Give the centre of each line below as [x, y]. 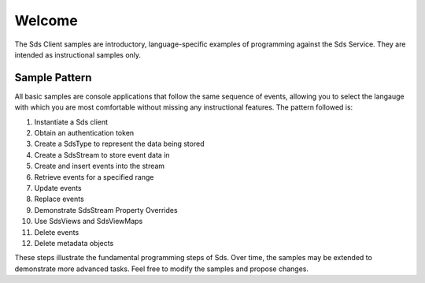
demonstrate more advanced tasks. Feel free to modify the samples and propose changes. [161, 269]
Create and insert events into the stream [100, 166]
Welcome [46, 20]
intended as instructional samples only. [78, 54]
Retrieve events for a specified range [94, 177]
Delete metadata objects [74, 243]
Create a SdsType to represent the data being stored [119, 144]
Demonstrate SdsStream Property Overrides [106, 210]
